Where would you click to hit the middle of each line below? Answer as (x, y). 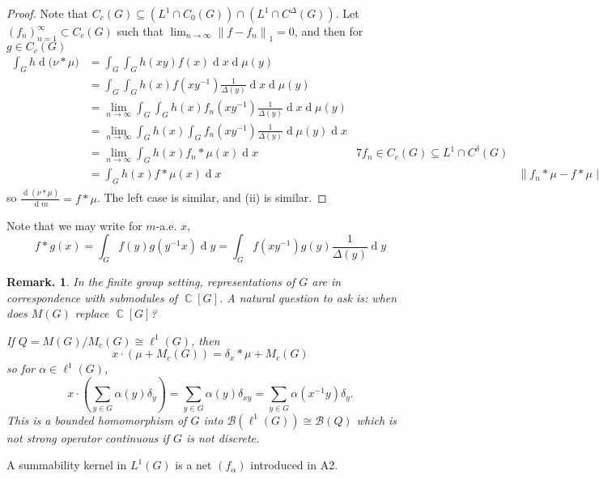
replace (92, 313)
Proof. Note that (48, 13)
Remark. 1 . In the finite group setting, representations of (151, 281)
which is (377, 419)
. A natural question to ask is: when (308, 297)
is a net (193, 465)
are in (327, 281)
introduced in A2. (294, 465)
